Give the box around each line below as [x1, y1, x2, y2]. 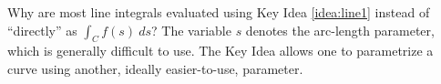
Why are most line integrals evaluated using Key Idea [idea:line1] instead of [7, 3, 430, 21]
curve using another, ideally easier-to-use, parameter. [7, 58, 303, 78]
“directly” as [7, 20, 77, 39]
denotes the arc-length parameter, [245, 20, 435, 39]
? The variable [151, 20, 231, 39]
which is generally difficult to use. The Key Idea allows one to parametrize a [7, 41, 434, 60]
